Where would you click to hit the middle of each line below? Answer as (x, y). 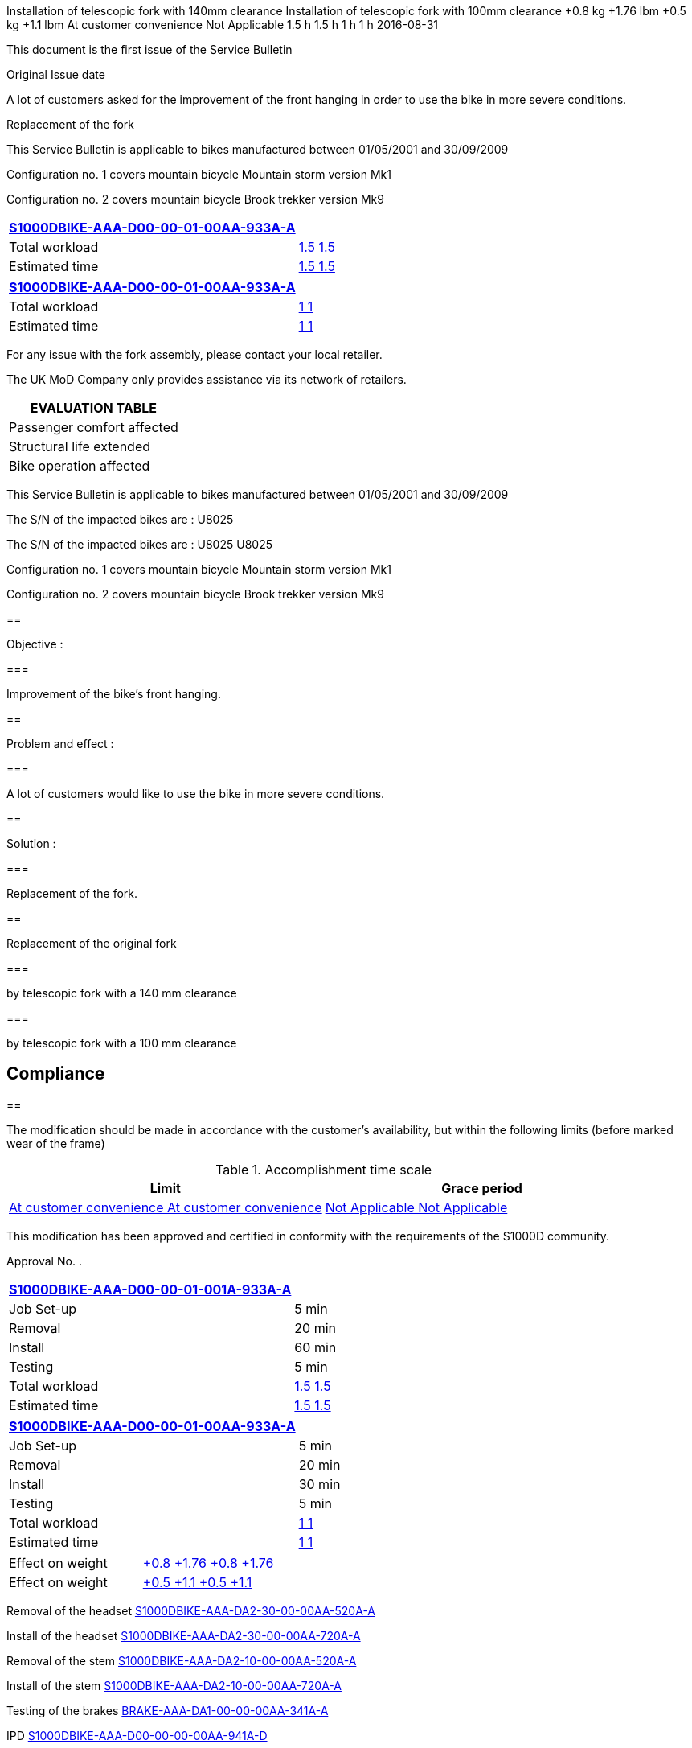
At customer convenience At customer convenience (166, 1207)
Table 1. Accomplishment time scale (324, 1169)
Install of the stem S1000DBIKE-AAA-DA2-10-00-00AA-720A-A (174, 1685)
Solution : (31, 843)
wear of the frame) (56, 1143)
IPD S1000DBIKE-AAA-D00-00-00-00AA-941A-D (137, 1735)
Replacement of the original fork (92, 943)
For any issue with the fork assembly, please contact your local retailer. (194, 354)
